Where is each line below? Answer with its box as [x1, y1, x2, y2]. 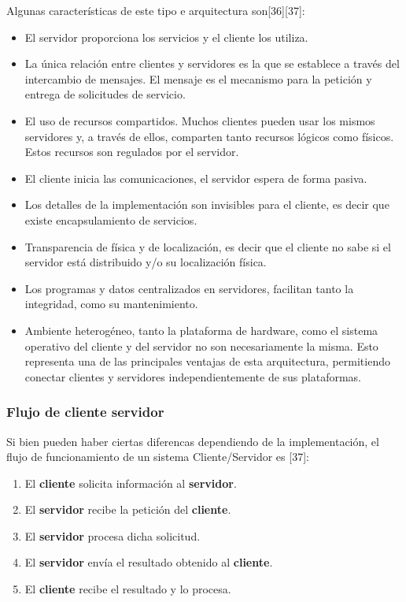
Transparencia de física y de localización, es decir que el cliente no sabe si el [24, 238, 391, 255]
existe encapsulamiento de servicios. [24, 211, 197, 228]
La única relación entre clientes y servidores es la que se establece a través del [24, 55, 400, 72]
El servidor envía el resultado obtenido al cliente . [24, 554, 273, 570]
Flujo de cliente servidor [6, 402, 164, 422]
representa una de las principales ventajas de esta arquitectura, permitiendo [24, 353, 390, 370]
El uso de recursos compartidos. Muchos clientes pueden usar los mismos [24, 112, 375, 128]
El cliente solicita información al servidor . [24, 474, 237, 491]
